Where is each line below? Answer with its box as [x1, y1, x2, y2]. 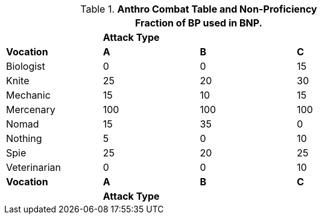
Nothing [6, 132, 42, 144]
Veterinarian [6, 161, 61, 173]
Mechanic [6, 89, 51, 101]
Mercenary [6, 103, 55, 116]
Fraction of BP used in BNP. [135, 17, 262, 29]
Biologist [6, 60, 45, 72]
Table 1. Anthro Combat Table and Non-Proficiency [80, 3, 317, 15]
